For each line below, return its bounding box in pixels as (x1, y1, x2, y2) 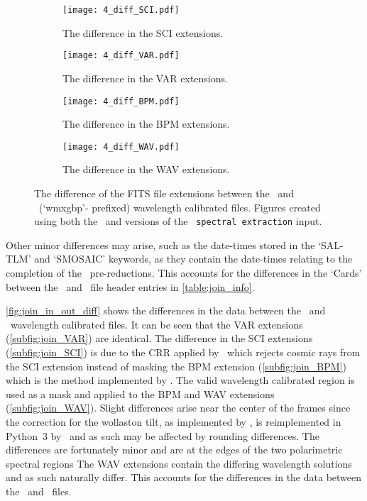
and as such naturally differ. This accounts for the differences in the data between (6, 470, 362, 485)
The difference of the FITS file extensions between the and (34, 186, 294, 200)
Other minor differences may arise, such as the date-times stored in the (6, 237, 315, 252)
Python (6, 428, 38, 443)
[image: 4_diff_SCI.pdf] (62, 5, 180, 15)
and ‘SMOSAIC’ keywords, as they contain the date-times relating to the (34, 251, 353, 266)
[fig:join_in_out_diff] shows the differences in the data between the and (6, 303, 326, 318)
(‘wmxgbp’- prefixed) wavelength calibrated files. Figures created (38, 199, 321, 214)
